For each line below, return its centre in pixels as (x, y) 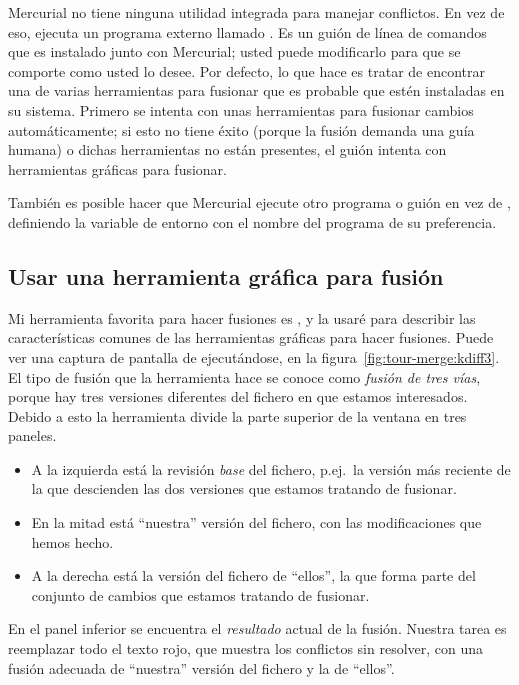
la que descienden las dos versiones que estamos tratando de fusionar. (244, 488)
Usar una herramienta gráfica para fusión (226, 275)
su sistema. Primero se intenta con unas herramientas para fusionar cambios (241, 109)
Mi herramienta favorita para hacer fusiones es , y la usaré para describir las (242, 317)
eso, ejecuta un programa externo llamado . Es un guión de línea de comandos (247, 31)
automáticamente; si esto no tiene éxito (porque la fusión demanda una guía (241, 129)
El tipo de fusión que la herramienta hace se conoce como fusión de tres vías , (244, 376)
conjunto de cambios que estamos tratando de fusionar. (200, 594)
